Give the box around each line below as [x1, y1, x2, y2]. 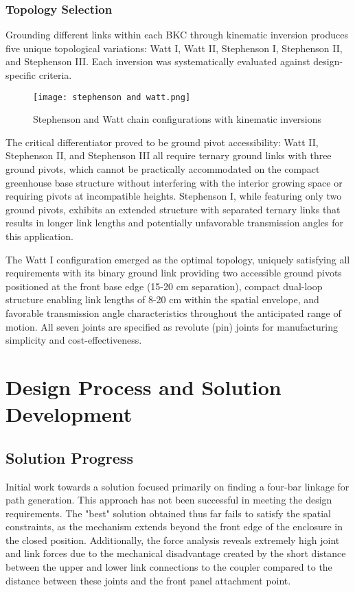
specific [5, 68, 36, 82]
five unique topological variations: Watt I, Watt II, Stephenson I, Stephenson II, [5, 40, 343, 55]
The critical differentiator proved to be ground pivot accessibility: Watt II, [5, 134, 319, 149]
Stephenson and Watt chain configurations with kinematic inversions [33, 112, 322, 126]
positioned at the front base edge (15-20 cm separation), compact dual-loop [5, 279, 323, 293]
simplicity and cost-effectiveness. [5, 333, 142, 347]
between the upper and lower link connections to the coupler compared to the [5, 560, 332, 574]
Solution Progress [5, 447, 133, 468]
